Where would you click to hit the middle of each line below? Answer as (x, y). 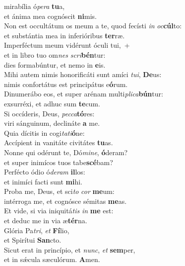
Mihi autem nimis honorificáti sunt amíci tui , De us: (83, 74)
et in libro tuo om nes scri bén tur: (55, 54)
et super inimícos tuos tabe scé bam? (59, 162)
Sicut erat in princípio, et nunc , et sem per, (70, 249)
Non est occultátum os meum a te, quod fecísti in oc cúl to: (93, 26)
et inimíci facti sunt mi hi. (43, 181)
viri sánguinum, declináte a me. (52, 123)
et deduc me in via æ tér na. (46, 221)
